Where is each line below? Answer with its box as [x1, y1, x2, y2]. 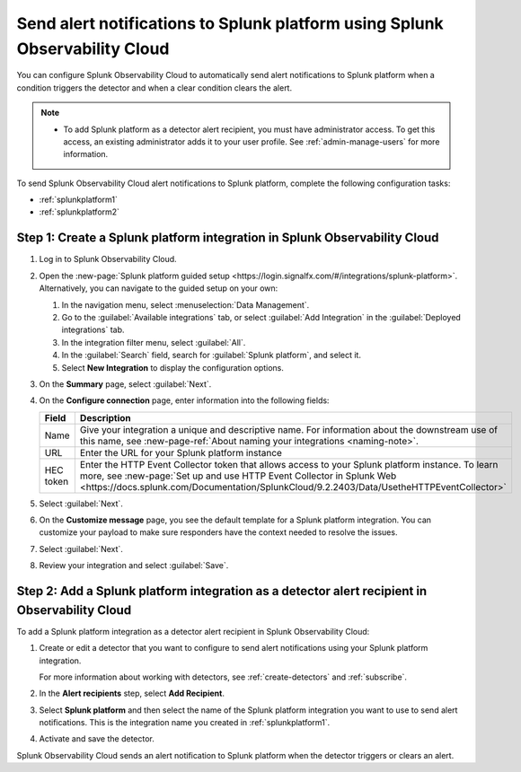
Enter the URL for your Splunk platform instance [79, 446, 283, 459]
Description [79, 411, 132, 424]
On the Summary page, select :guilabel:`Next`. [39, 378, 212, 390]
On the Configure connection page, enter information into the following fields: [39, 395, 330, 406]
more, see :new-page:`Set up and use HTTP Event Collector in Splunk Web [79, 469, 397, 482]
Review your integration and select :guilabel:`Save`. [39, 560, 229, 571]
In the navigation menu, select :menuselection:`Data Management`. [61, 299, 310, 310]
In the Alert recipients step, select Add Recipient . [39, 688, 225, 699]
